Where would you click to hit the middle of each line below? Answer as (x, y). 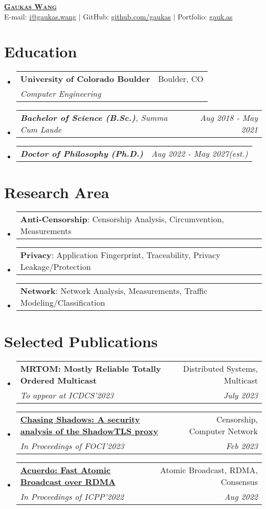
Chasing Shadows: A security (80, 419)
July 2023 (240, 395)
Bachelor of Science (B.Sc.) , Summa (94, 118)
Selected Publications (81, 341)
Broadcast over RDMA (68, 481)
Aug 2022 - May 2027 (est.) (199, 154)
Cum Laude (41, 130)
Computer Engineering (61, 94)
